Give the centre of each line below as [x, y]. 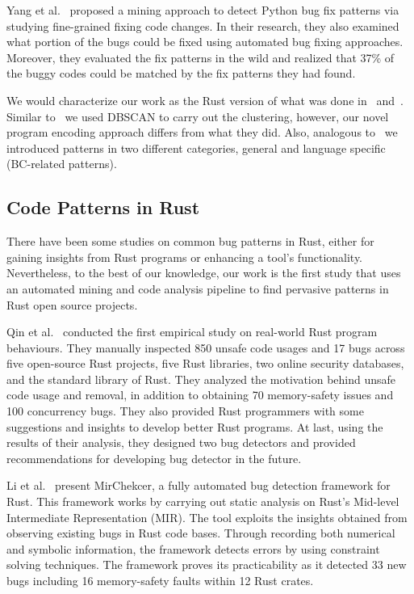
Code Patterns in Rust [103, 207]
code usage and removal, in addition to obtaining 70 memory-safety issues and [200, 395]
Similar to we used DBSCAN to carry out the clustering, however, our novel [198, 116]
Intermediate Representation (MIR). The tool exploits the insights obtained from [207, 517]
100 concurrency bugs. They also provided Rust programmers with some [185, 411]
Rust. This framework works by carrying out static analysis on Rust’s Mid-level [203, 501]
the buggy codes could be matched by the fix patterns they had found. [181, 73]
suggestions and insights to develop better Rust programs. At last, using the [195, 426]
